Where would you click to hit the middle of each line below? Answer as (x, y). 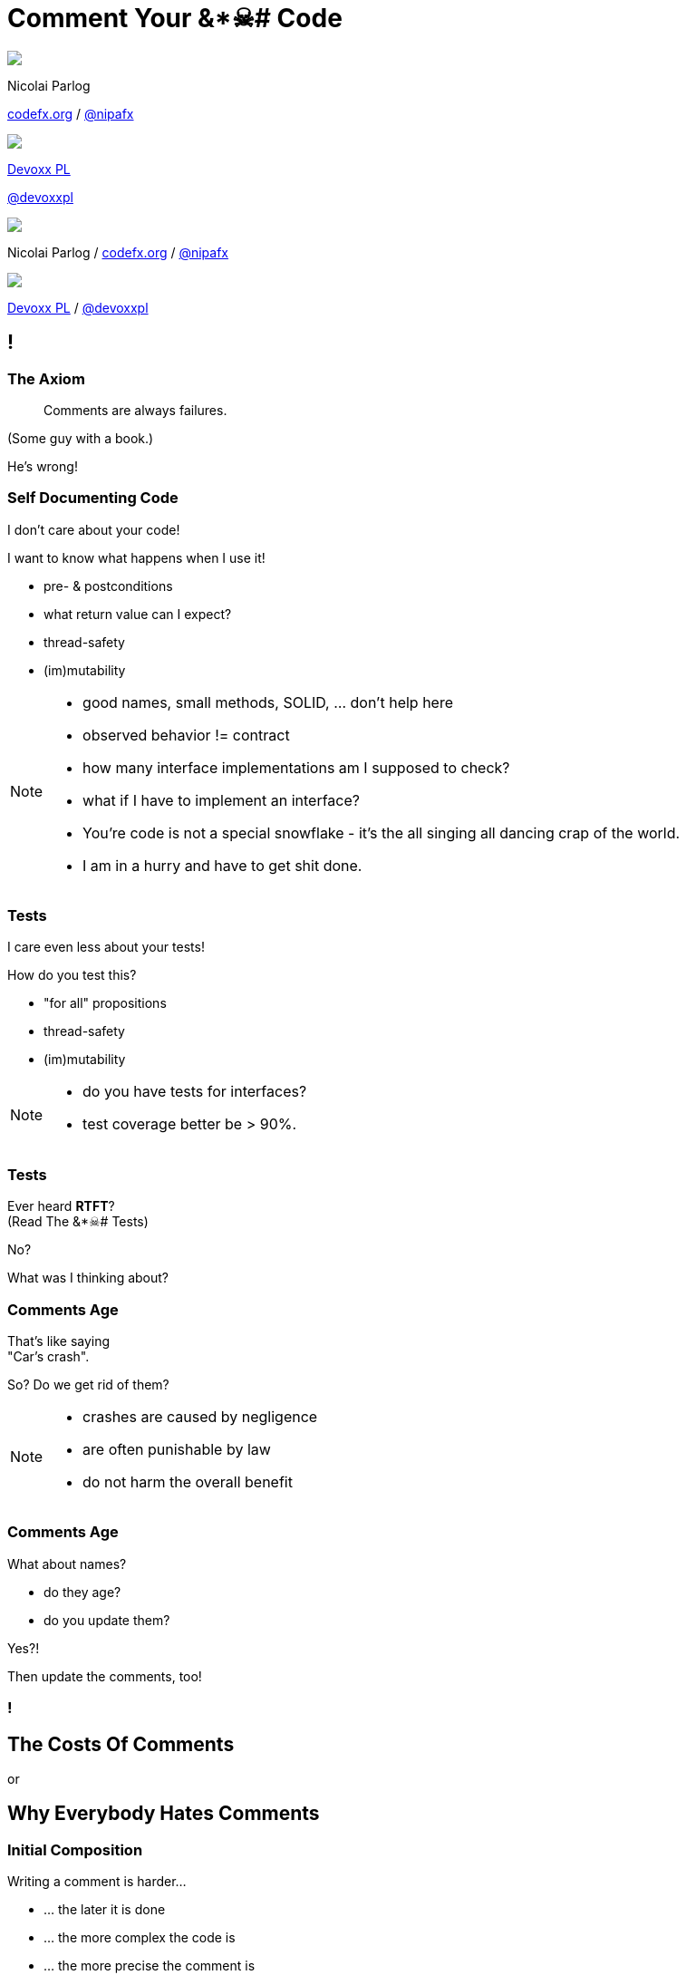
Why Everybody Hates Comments (164, 1814)
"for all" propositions (105, 1003)
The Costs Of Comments (121, 1744)
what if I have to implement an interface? (221, 800)
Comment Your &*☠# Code (175, 18)
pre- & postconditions (108, 586)
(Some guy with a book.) (81, 438)
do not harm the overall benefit (188, 1481)
